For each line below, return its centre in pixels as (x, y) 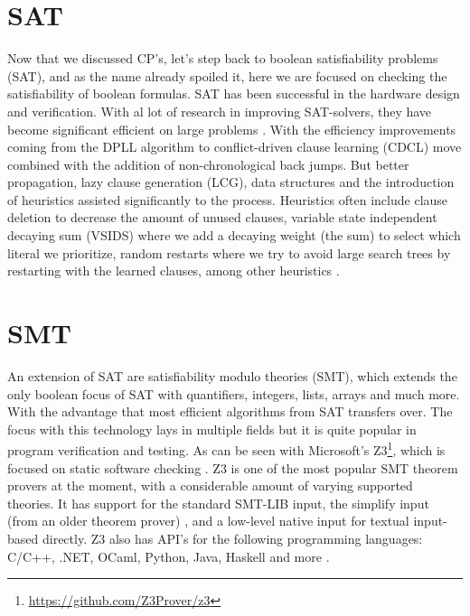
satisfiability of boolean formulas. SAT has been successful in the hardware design (234, 93)
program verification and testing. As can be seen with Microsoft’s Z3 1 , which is (226, 448)
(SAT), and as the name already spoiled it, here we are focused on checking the (227, 75)
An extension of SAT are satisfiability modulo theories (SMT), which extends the (232, 375)
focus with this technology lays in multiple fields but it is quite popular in (212, 429)
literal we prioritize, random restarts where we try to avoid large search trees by (229, 252)
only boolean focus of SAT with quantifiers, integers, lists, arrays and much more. (234, 393)
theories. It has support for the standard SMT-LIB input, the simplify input (218, 503)
